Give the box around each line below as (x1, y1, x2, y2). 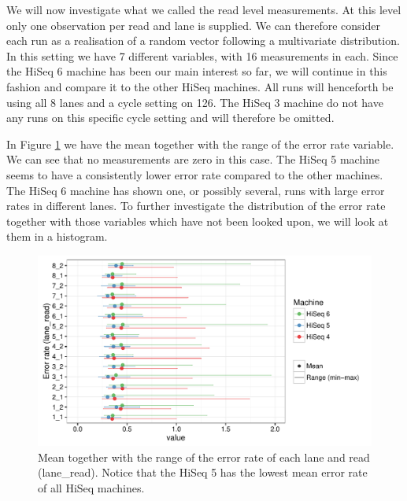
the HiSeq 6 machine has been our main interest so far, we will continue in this (6, 63, 387, 79)
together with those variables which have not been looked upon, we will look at (6, 212, 389, 229)
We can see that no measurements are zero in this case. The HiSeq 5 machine (6, 151, 380, 168)
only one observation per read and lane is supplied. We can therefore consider (6, 17, 381, 33)
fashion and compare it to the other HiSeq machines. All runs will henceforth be (6, 78, 394, 94)
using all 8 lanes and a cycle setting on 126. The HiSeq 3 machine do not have (6, 94, 383, 110)
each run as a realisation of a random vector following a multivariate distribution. (6, 32, 400, 49)
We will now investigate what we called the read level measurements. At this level (6, 2, 401, 17)
